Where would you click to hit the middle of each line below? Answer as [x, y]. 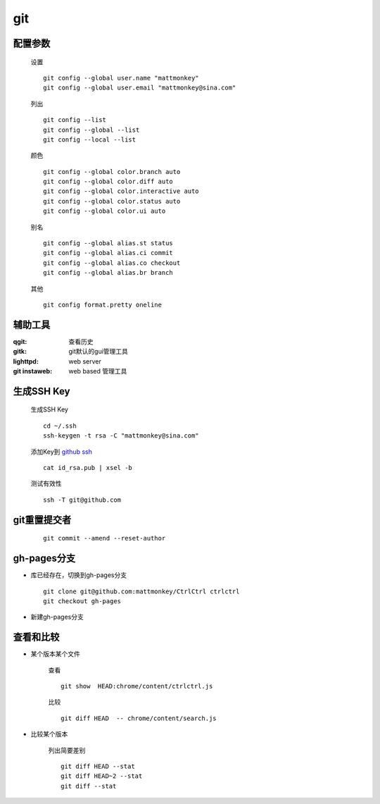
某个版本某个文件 [55, 654]
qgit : [20, 341]
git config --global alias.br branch [108, 273]
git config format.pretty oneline [102, 304]
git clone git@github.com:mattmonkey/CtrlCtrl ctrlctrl [141, 591]
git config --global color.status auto [112, 201]
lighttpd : [26, 361]
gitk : [20, 352]
